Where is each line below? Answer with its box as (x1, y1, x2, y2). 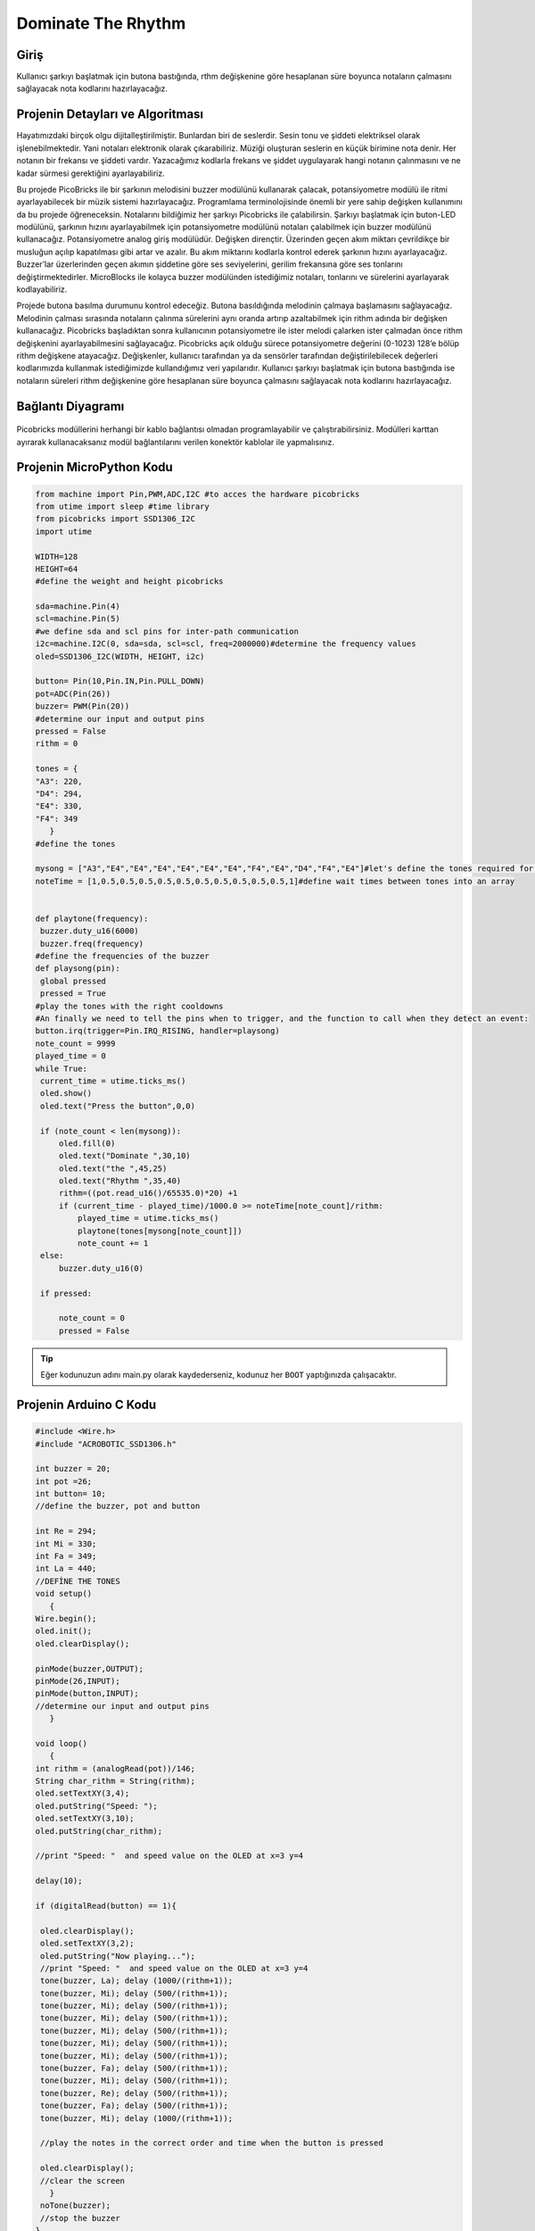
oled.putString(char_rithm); (35, 1826, 163, 1836)
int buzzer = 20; (35, 1464, 111, 1474)
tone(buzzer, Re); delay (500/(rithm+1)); (40, 2088, 229, 2098)
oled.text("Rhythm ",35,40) (58, 1176, 182, 1186)
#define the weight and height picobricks (35, 576, 224, 586)
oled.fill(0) (58, 1138, 116, 1149)
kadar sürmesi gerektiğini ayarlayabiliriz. (16, 168, 165, 178)
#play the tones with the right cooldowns (35, 1000, 224, 1011)
